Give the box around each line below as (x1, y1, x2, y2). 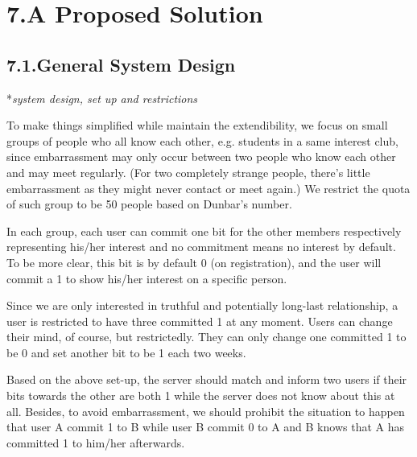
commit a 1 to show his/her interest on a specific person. (6, 270, 287, 286)
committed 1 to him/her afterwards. (6, 434, 185, 451)
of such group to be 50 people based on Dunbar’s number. (6, 196, 292, 212)
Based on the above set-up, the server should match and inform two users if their (6, 371, 407, 388)
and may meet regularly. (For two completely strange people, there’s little (6, 163, 370, 180)
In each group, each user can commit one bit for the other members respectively (6, 222, 402, 239)
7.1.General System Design (6, 51, 236, 76)
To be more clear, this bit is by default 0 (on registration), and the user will (6, 253, 382, 270)
